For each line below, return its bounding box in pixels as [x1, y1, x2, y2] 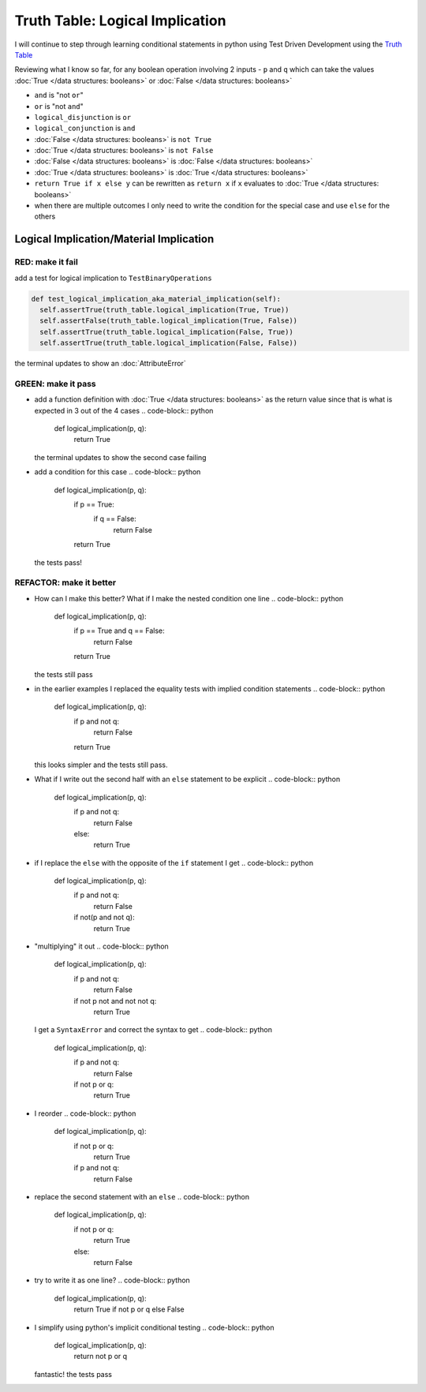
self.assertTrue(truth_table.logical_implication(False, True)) [39, 327, 293, 336]
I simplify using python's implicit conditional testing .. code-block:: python [34, 1323, 275, 1332]
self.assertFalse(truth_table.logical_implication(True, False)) [39, 316, 298, 325]
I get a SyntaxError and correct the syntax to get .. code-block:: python [34, 1025, 272, 1035]
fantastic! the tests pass [34, 1369, 113, 1379]
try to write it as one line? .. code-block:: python [34, 1275, 191, 1285]
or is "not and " [34, 101, 84, 110]
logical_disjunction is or [34, 112, 132, 122]
